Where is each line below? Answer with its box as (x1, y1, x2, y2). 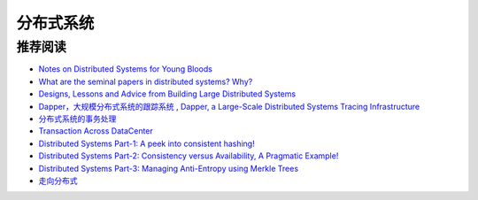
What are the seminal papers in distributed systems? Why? (38, 76, 253, 87)
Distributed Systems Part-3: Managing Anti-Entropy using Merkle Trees (38, 163, 299, 173)
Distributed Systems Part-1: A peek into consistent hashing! (38, 138, 256, 149)
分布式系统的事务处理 (38, 113, 117, 124)
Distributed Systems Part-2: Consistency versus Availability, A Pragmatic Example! (38, 150, 339, 161)
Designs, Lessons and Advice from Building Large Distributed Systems (38, 88, 297, 99)
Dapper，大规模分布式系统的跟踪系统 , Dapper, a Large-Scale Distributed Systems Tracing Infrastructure (38, 101, 420, 112)
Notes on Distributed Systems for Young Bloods (38, 64, 212, 74)
